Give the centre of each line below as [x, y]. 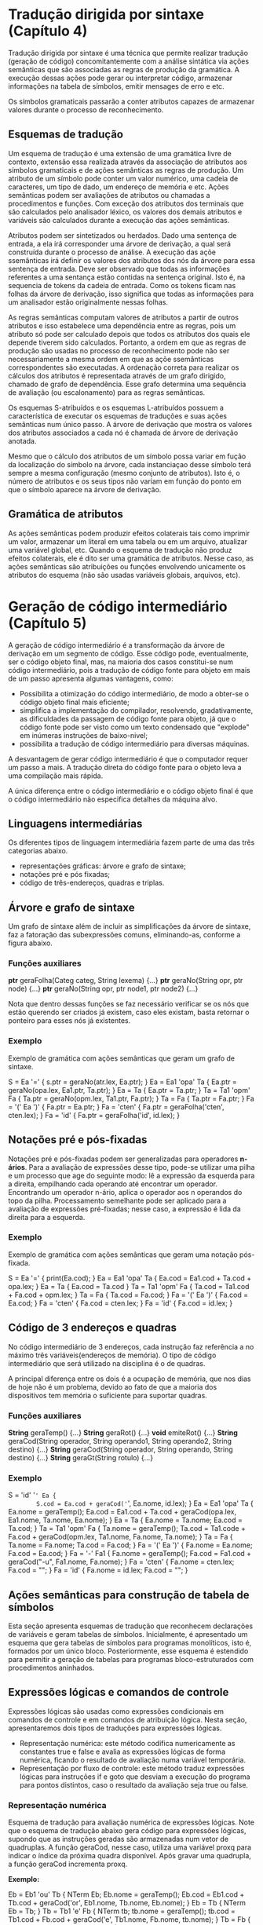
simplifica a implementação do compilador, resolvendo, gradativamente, [136, 710]
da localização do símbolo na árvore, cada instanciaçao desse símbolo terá [130, 464]
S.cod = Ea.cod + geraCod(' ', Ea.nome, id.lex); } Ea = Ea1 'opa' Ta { [145, 1503]
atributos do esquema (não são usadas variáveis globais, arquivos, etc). [124, 575]
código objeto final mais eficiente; [74, 702]
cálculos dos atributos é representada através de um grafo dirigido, [117, 375]
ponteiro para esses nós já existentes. [69, 1021]
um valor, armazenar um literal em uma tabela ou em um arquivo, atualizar [128, 541]
